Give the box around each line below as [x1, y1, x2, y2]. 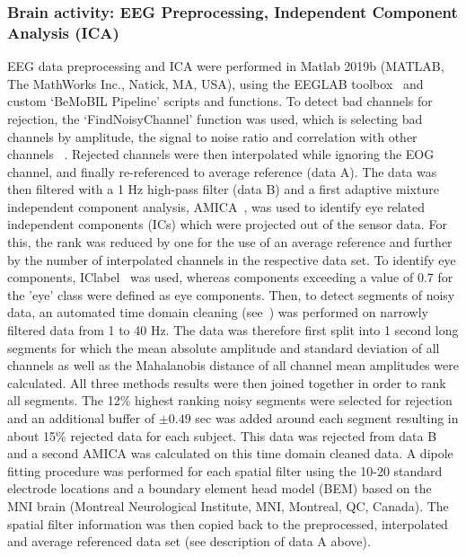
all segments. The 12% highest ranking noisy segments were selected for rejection [7, 391, 453, 410]
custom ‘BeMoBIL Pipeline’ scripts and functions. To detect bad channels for [7, 92, 433, 111]
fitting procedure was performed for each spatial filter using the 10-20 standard [7, 461, 443, 480]
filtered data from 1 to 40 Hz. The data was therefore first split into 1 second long [7, 321, 459, 340]
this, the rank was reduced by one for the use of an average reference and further [7, 233, 453, 252]
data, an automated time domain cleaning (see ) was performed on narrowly [7, 303, 428, 322]
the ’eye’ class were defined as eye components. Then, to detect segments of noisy [7, 285, 455, 304]
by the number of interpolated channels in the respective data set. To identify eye [7, 250, 456, 269]
